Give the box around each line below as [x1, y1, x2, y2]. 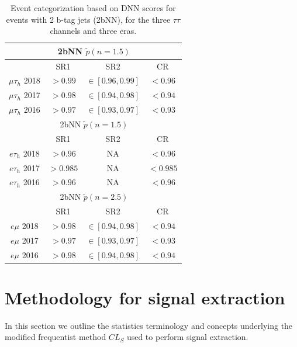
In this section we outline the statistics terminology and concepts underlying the [5, 319, 293, 331]
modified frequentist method [5, 331, 106, 343]
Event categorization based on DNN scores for [10, 2, 176, 13]
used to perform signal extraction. [126, 331, 248, 343]
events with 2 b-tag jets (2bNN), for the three [6, 13, 171, 25]
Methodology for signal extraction [5, 285, 285, 309]
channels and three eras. [50, 25, 137, 37]
